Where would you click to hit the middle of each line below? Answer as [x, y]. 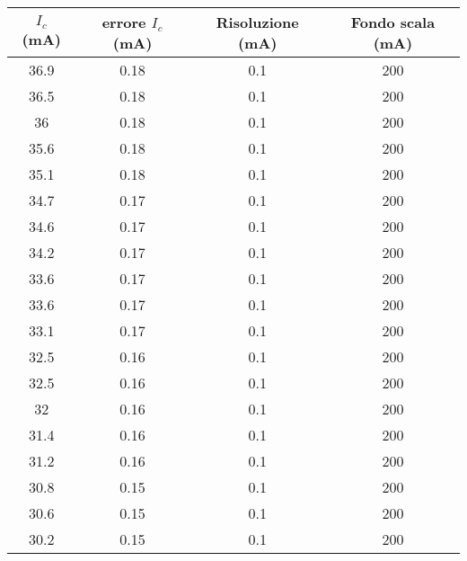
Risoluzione [257, 22]
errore [124, 22]
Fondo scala [393, 22]
